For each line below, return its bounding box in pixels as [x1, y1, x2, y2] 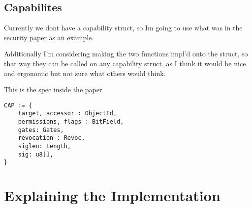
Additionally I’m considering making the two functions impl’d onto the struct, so [4, 49, 248, 59]
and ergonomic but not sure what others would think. [4, 68, 166, 78]
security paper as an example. [4, 32, 94, 42]
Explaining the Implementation [4, 185, 220, 206]
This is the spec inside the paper [4, 84, 102, 95]
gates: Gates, [18, 126, 64, 133]
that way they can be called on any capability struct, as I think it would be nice [4, 58, 246, 68]
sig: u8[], [18, 151, 54, 158]
